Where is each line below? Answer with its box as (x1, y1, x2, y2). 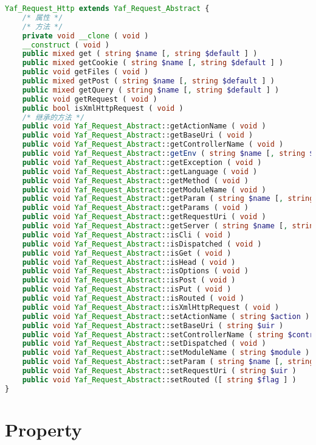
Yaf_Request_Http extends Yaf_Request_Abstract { (5, 4, 210, 13)
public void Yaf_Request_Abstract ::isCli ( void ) (22, 230, 232, 239)
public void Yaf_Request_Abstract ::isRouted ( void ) (22, 294, 244, 303)
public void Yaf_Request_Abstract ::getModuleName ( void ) (22, 185, 266, 194)
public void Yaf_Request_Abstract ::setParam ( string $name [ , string (22, 357, 314, 366)
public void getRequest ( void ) (22, 94, 157, 103)
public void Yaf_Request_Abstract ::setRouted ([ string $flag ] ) (22, 375, 297, 384)
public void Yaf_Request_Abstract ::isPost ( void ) (22, 276, 236, 285)
